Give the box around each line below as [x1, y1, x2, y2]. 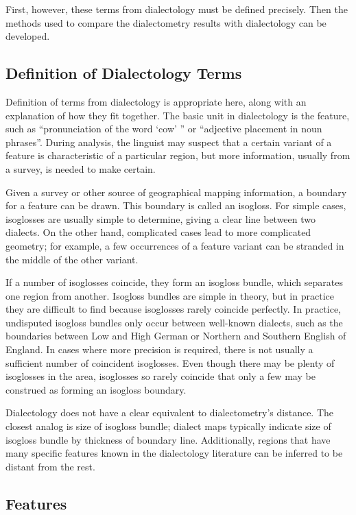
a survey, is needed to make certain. [5, 161, 156, 176]
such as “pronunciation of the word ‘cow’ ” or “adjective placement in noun [5, 121, 322, 136]
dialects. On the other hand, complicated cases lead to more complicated [5, 225, 311, 239]
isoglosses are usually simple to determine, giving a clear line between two [5, 211, 316, 226]
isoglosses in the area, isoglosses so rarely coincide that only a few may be [5, 369, 316, 383]
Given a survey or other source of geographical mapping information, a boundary [5, 184, 347, 199]
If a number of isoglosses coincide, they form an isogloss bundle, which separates [5, 275, 343, 289]
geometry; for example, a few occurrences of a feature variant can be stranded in [5, 238, 344, 252]
